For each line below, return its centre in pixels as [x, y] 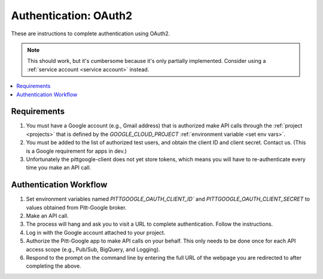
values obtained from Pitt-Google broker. [76, 207]
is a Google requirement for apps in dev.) [76, 151]
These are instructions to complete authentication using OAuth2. [91, 34]
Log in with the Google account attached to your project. [96, 232]
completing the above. [54, 266]
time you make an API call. [59, 168]
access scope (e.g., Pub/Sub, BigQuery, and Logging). [93, 249]
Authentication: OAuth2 [72, 16]
